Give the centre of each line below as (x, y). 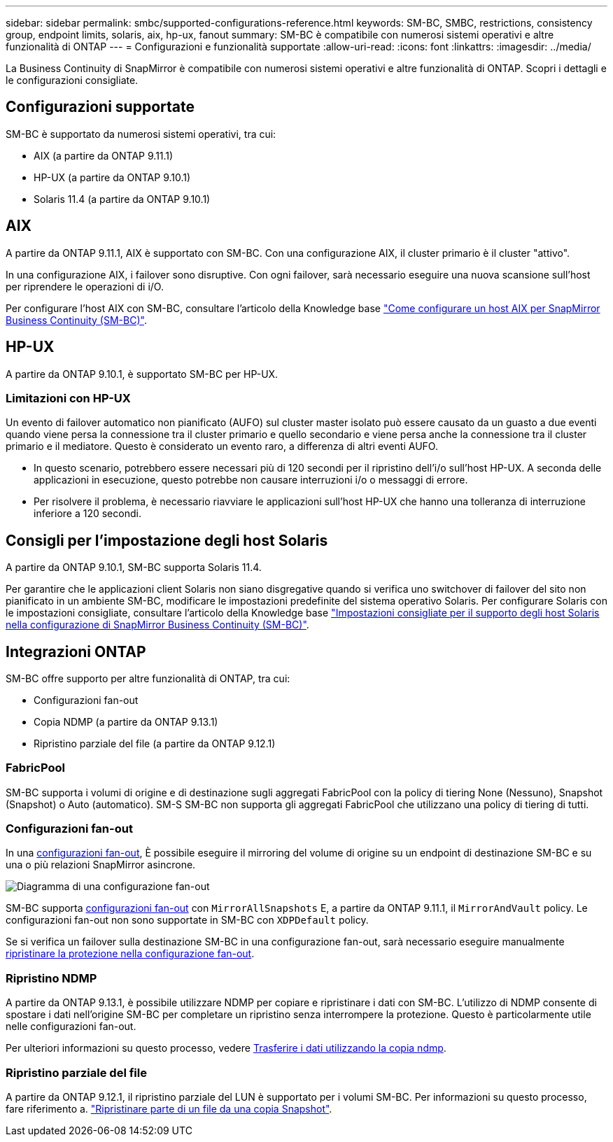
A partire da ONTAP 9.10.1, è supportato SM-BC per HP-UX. (142, 374)
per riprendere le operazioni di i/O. (85, 286)
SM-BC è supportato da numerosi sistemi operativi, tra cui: (141, 134)
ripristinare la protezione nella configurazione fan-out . (130, 954)
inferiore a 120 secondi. (87, 514)
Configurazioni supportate (100, 107)
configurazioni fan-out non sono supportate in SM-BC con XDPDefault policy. (187, 920)
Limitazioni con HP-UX (68, 398)
